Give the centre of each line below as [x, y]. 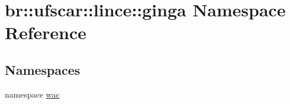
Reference [46, 32]
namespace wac [32, 94]
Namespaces [42, 69]
